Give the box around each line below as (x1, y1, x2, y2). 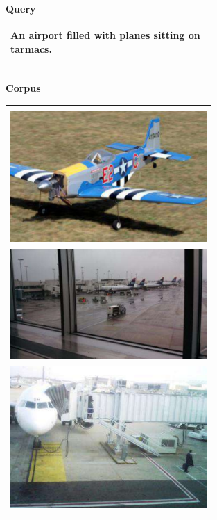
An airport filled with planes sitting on (10, 28, 200, 42)
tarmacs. (10, 41, 52, 56)
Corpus (6, 81, 41, 95)
